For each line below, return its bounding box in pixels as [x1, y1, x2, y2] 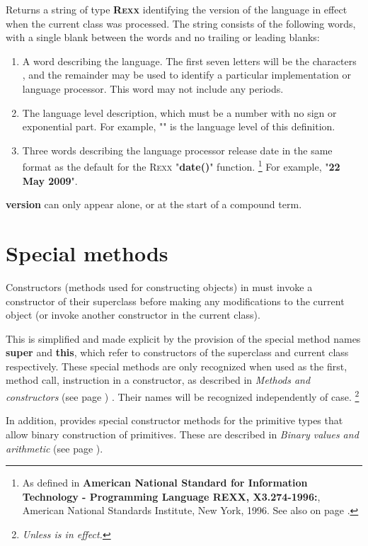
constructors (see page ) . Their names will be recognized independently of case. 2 [6, 387, 360, 404]
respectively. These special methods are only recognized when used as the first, [6, 358, 347, 373]
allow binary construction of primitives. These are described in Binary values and [6, 426, 359, 441]
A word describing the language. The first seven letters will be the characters [22, 53, 357, 68]
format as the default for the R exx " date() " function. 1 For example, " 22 [22, 157, 340, 174]
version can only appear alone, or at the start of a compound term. [6, 197, 302, 212]
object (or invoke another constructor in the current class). [6, 307, 260, 322]
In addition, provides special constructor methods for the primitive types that [6, 413, 343, 428]
